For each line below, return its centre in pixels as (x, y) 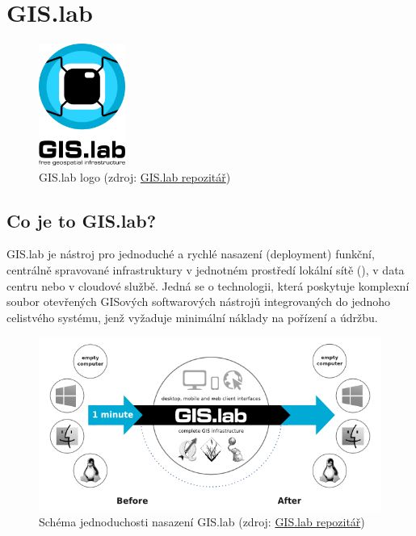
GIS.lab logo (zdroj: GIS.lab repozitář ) (135, 176)
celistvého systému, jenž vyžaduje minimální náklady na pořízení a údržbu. (192, 317)
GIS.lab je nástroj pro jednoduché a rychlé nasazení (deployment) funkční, (191, 254)
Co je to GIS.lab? (82, 220)
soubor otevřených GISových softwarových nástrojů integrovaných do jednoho (199, 301)
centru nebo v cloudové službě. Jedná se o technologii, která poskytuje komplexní (208, 285)
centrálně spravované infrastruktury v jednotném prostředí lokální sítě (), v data (206, 269)
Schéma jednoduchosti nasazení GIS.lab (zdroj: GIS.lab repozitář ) (202, 522)
